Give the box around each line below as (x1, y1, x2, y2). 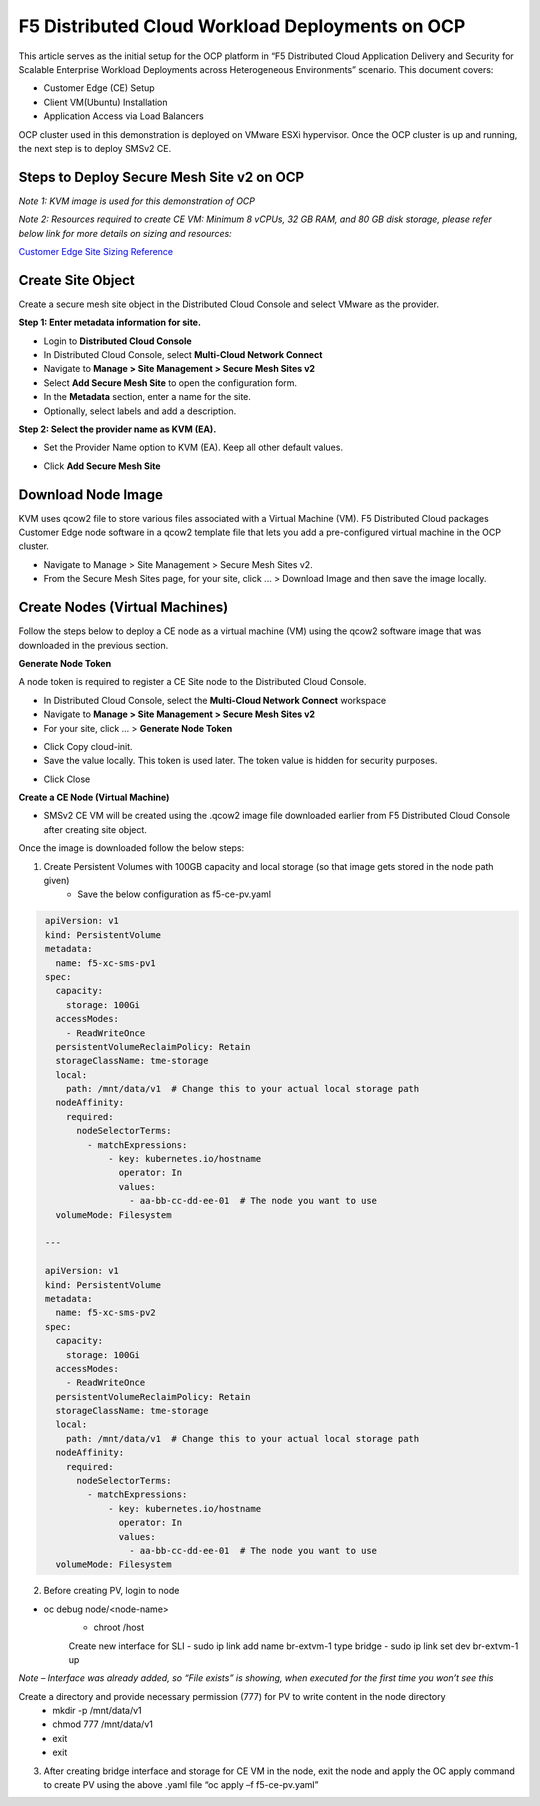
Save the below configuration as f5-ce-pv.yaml (77, 888, 272, 900)
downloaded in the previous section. (18, 639, 169, 651)
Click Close (43, 773, 91, 785)
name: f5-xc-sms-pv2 (55, 1307, 157, 1319)
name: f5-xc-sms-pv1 (55, 957, 157, 969)
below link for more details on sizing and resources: (18, 227, 232, 239)
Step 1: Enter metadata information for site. (18, 316, 202, 329)
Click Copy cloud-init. (43, 740, 134, 752)
